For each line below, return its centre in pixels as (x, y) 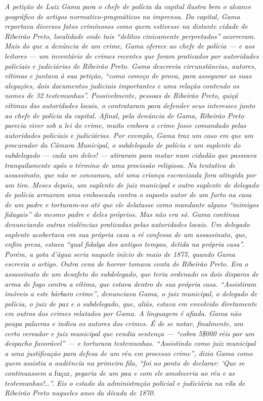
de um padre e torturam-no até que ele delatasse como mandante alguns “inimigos (132, 204)
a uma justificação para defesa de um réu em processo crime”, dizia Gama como (129, 353)
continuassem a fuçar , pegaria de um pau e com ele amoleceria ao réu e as (120, 372)
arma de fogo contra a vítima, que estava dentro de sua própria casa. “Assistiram (130, 283)
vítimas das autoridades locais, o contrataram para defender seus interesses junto (130, 105)
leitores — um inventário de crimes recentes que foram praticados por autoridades (132, 55)
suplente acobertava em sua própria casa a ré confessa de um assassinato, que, (126, 234)
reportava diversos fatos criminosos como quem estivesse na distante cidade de (126, 26)
